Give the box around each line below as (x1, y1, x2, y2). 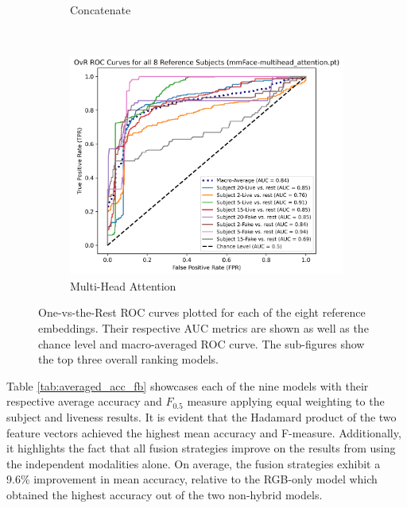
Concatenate (70, 2, 131, 17)
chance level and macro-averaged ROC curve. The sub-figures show (38, 335, 365, 352)
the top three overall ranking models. (38, 351, 219, 368)
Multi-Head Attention (70, 277, 176, 294)
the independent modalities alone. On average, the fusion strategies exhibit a (6, 455, 381, 471)
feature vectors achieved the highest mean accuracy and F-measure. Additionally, (6, 424, 401, 441)
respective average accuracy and (6, 393, 162, 410)
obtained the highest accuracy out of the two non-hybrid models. (6, 486, 323, 502)
